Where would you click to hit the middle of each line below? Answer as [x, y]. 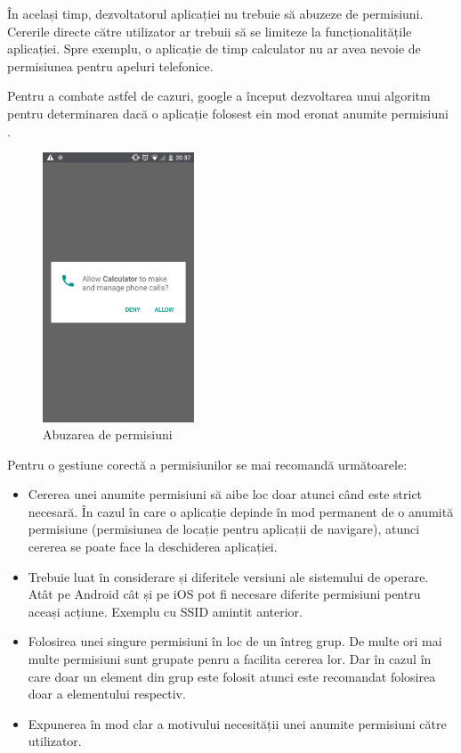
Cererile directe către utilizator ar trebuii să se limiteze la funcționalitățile [210, 31]
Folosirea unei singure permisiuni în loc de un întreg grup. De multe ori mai [235, 641]
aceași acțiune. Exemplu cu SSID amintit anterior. [165, 611]
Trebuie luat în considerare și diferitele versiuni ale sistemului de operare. [228, 576]
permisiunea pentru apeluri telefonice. [110, 65]
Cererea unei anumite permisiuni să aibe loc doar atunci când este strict [225, 494]
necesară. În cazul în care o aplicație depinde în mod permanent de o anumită [241, 511]
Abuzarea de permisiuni [108, 434]
